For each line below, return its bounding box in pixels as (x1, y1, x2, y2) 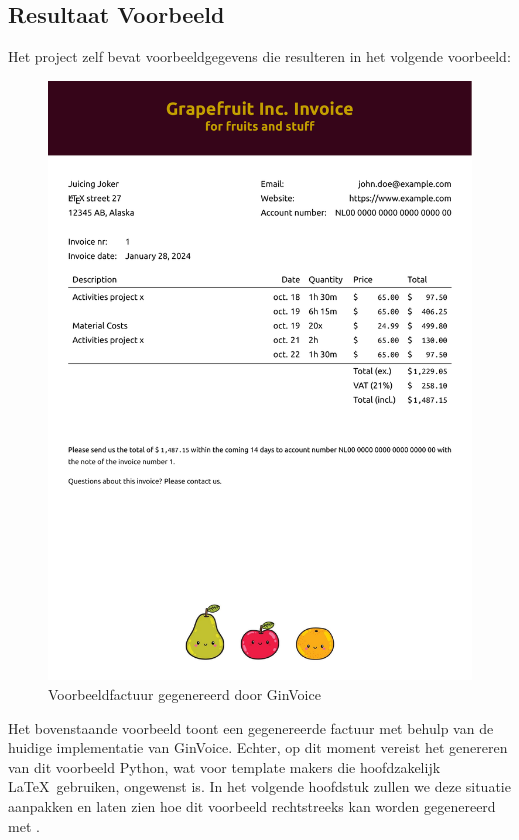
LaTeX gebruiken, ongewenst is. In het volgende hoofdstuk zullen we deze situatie (8, 776, 511, 797)
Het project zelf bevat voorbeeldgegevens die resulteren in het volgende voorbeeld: (8, 46, 511, 67)
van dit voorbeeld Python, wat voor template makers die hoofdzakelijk (8, 756, 441, 777)
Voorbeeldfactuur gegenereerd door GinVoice (48, 684, 321, 705)
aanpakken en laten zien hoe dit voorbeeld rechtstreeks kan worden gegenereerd (8, 796, 496, 817)
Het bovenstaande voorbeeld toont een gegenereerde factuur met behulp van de (8, 717, 494, 738)
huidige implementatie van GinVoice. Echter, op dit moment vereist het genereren (8, 737, 508, 758)
